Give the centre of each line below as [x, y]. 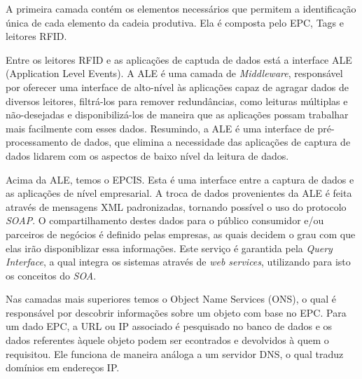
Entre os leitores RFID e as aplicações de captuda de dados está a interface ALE [179, 59]
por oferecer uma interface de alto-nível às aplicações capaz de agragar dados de [177, 87]
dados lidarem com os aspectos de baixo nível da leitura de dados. [147, 155]
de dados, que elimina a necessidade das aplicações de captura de [211, 142]
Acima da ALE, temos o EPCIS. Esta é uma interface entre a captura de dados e [180, 179]
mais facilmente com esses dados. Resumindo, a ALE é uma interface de [160, 128]
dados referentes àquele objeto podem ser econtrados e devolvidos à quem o [167, 340]
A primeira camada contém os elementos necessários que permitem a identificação [181, 8]
